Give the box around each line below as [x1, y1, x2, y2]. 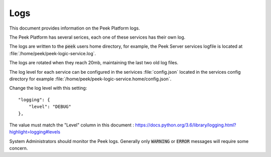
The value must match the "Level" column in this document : [9, 122, 134, 128]
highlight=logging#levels [9, 129, 60, 135]
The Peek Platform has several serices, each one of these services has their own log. [9, 34, 186, 40]
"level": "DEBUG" [28, 104, 71, 110]
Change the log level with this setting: [9, 85, 87, 91]
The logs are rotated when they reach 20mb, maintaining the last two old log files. [9, 60, 179, 66]
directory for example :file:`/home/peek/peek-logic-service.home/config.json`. [9, 76, 172, 82]
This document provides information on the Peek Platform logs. [9, 25, 141, 31]
